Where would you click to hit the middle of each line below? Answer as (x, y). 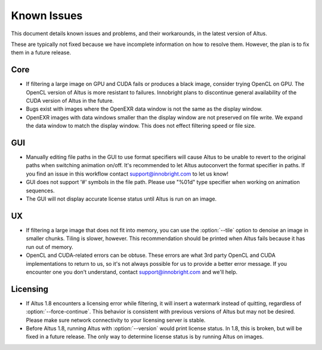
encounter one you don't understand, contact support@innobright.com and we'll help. (132, 272)
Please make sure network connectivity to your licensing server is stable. (116, 320)
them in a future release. (41, 53)
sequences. (40, 191)
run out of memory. (50, 247)
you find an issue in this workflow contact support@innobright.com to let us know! (127, 174)
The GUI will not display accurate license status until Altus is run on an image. (121, 199)
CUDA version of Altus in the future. (70, 101)
